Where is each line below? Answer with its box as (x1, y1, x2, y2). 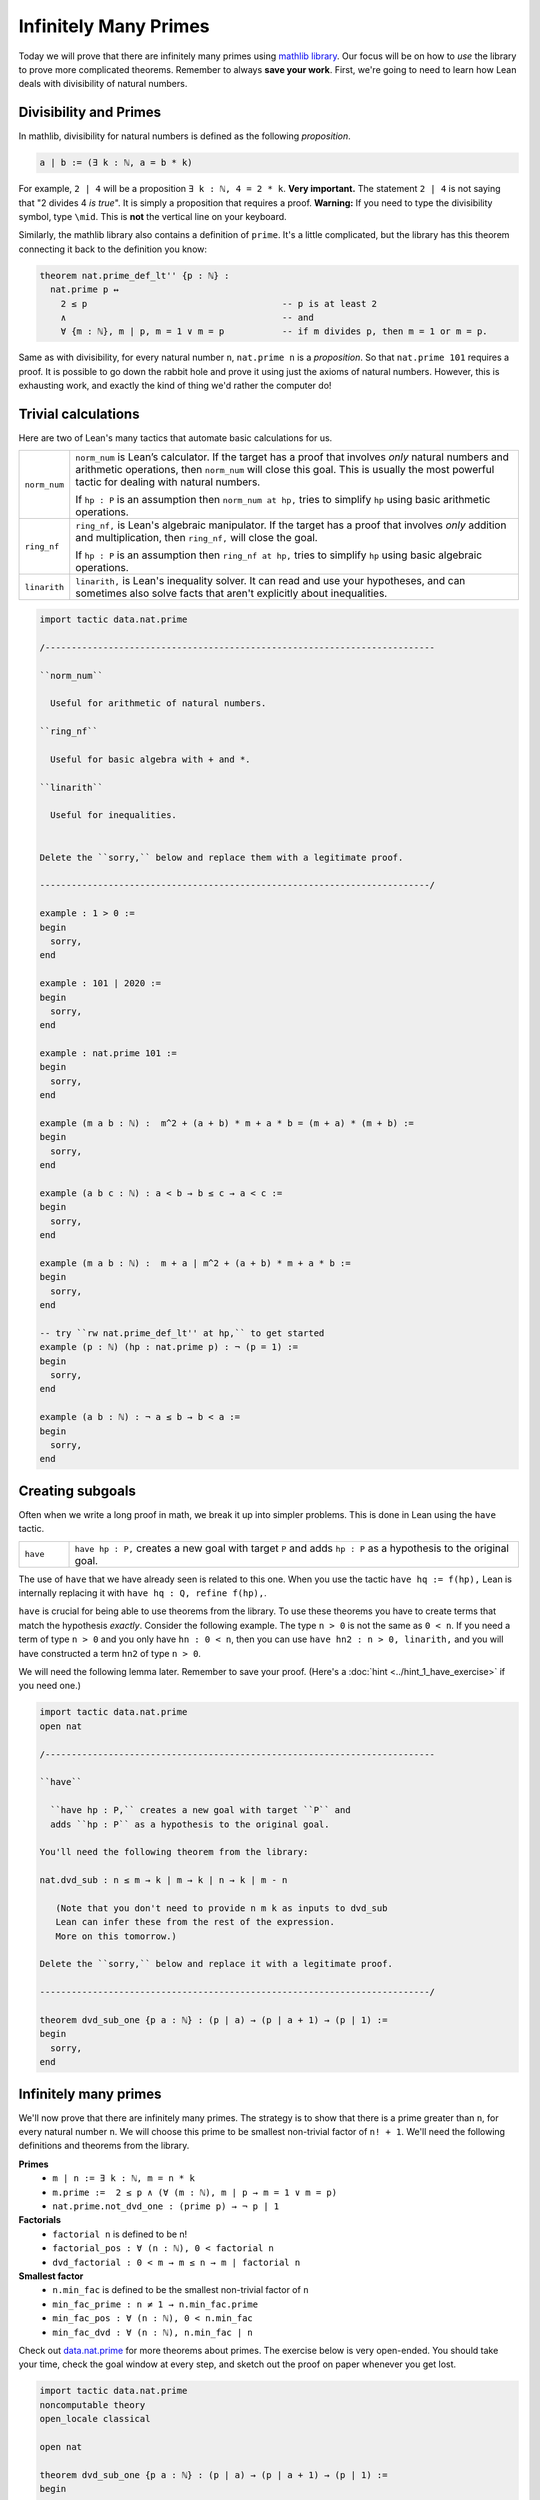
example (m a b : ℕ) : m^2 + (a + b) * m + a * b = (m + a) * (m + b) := (39, 1118, 415, 1129)
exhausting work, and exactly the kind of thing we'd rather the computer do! (18, 380, 332, 392)
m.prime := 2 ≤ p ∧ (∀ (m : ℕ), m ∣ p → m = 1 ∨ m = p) (52, 2186, 338, 2198)
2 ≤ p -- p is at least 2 (60, 298, 378, 309)
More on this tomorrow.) (55, 1930, 177, 1942)
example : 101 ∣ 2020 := (39, 978, 162, 989)
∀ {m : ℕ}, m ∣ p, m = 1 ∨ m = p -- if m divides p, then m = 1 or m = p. (60, 326, 489, 337)
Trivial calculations (18, 405, 140, 422)
